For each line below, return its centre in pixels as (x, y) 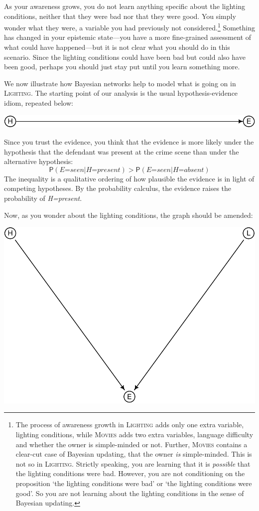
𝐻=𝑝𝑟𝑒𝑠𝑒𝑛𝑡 (103, 170)
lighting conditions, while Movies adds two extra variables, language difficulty (134, 434)
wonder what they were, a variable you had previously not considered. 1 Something (129, 27)
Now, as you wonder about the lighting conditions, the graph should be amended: (129, 215)
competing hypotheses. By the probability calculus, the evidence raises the (118, 188)
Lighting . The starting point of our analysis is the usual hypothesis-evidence (121, 93)
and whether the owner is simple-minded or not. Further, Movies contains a (131, 444)
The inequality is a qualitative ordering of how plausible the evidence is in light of (129, 178)
